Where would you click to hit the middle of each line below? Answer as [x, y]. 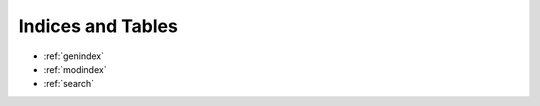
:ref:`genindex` [74, 56]
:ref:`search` [69, 84]
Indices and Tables [98, 26]
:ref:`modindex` [75, 69]
